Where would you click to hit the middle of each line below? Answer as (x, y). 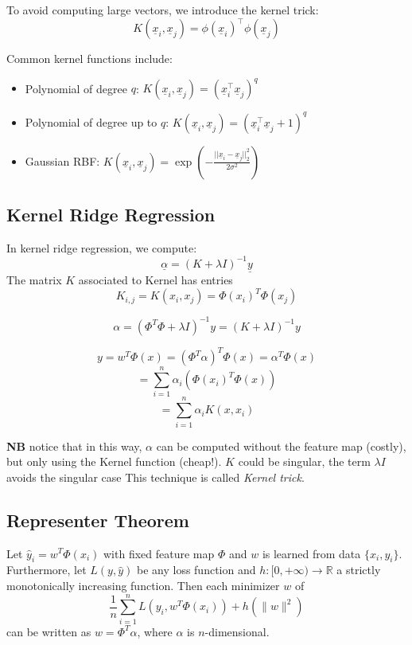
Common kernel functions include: (89, 59)
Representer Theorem (98, 520)
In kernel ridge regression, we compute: (102, 247)
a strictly (359, 570)
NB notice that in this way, (74, 446)
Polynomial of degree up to (91, 121)
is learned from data (311, 553)
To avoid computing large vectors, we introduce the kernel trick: (163, 10)
